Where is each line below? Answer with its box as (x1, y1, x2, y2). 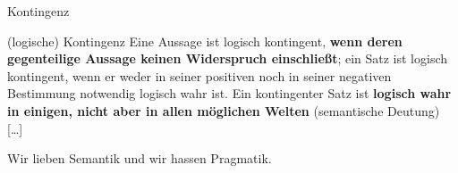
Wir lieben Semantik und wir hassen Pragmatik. (7, 149, 272, 168)
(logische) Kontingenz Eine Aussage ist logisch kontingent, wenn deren (7, 31, 403, 50)
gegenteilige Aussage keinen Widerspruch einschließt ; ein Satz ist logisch (7, 49, 448, 68)
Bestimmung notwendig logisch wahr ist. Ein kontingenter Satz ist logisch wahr (7, 84, 452, 103)
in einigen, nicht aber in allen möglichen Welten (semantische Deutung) (7, 101, 440, 119)
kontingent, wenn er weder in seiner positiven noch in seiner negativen (7, 66, 392, 85)
